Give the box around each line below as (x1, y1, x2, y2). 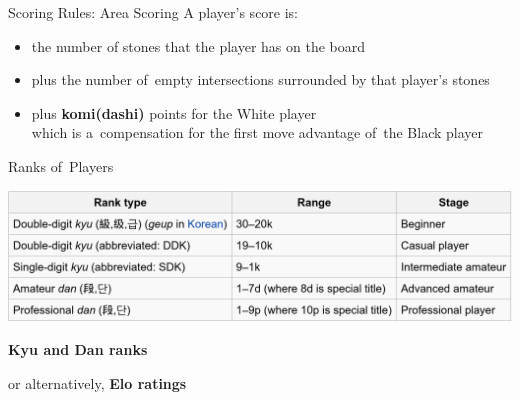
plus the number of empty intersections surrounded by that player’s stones (31, 69, 490, 90)
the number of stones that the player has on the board (31, 35, 366, 56)
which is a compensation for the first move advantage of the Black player (31, 122, 484, 143)
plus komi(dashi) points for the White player (31, 102, 317, 123)
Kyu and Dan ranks (8, 339, 148, 360)
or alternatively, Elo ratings (8, 372, 187, 393)
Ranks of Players (8, 155, 114, 176)
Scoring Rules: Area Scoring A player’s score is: (8, 2, 299, 22)
